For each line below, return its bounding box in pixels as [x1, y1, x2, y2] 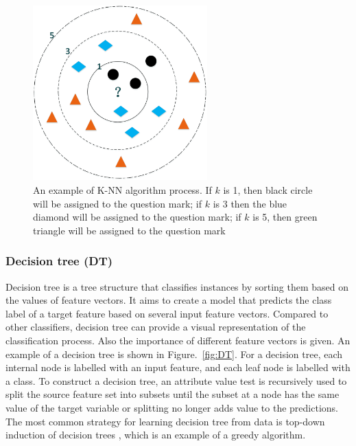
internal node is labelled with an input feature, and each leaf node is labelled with [5, 360, 351, 375]
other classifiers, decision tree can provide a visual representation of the [5, 320, 306, 334]
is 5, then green [252, 210, 318, 224]
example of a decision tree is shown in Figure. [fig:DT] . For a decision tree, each [5, 346, 343, 361]
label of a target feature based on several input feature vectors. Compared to [5, 306, 329, 320]
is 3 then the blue [213, 196, 287, 210]
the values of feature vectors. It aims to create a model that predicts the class [5, 293, 332, 307]
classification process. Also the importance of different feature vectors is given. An [5, 333, 351, 347]
